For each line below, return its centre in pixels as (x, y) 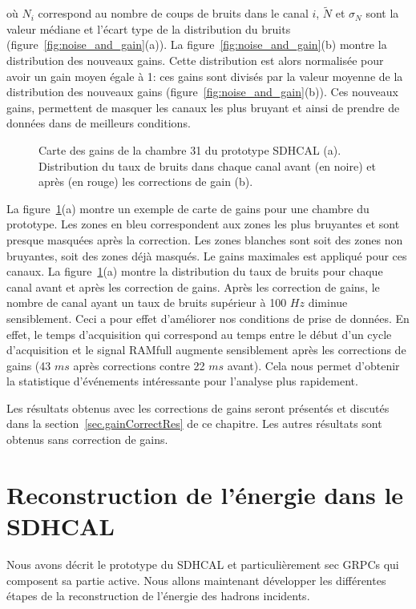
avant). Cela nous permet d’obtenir (313, 365)
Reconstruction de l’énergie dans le (205, 494)
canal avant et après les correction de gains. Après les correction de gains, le (193, 286)
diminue (328, 302)
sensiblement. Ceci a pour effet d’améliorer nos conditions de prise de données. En (208, 318)
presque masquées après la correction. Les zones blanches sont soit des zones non (205, 239)
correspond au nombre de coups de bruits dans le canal (173, 13)
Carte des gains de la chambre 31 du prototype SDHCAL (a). (190, 149)
